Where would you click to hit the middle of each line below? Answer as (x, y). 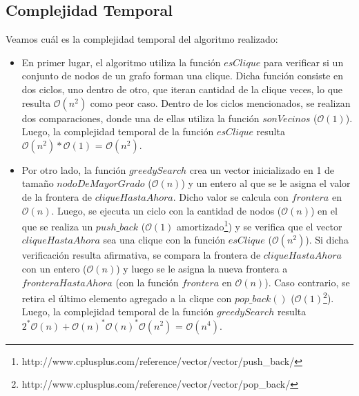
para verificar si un (303, 62)
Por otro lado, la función (74, 169)
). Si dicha (327, 240)
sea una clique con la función (164, 240)
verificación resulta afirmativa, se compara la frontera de (141, 255)
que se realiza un (57, 226)
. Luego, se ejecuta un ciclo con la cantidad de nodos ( (166, 210)
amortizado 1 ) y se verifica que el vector (260, 225)
